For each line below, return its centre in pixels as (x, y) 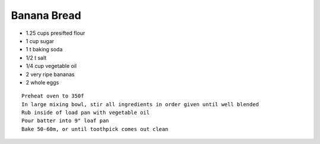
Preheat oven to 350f (53, 96)
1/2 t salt (36, 58)
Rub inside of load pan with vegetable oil (86, 113)
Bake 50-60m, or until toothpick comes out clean (95, 129)
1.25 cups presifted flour (55, 33)
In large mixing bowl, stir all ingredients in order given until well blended (140, 104)
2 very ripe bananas (50, 74)
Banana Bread (46, 15)
